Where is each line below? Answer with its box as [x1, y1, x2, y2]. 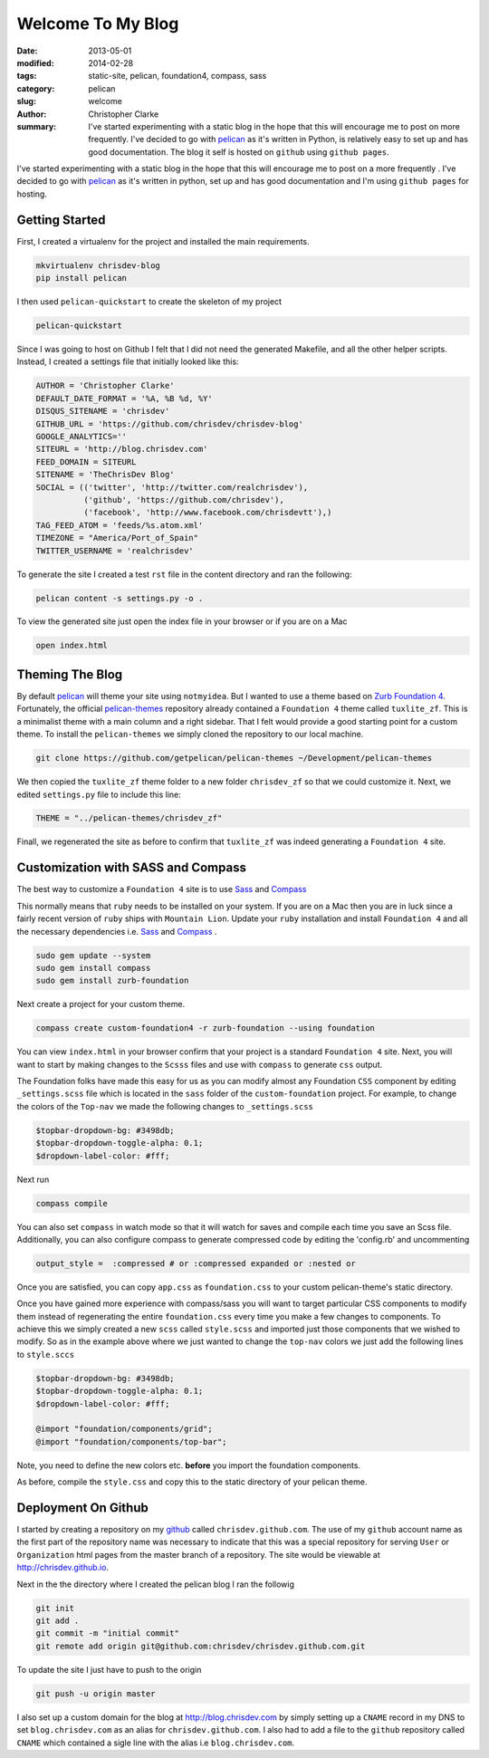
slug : [16, 96, 36, 107]
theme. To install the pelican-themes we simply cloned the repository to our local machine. [16, 729, 364, 740]
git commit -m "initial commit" [35, 1628, 180, 1638]
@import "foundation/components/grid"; [35, 1424, 213, 1435]
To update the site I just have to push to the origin [16, 1664, 202, 1675]
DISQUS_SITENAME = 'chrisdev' [35, 406, 170, 417]
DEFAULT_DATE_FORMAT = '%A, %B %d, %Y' [35, 393, 213, 403]
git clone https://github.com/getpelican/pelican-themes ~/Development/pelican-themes [35, 753, 433, 764]
